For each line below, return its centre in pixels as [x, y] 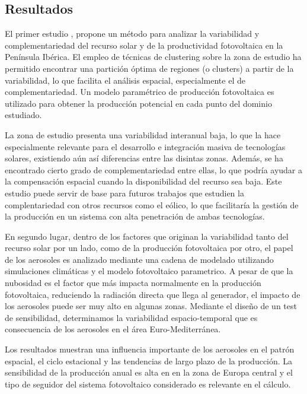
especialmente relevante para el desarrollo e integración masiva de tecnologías [145, 146]
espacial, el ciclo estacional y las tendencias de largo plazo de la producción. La [149, 360]
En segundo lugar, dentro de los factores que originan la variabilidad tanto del [147, 236]
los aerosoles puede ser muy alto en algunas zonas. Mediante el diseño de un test [151, 306]
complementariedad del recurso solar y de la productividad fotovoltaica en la [144, 45]
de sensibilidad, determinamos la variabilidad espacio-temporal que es [131, 317]
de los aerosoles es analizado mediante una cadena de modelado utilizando [139, 259]
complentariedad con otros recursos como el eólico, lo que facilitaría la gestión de [152, 204]
